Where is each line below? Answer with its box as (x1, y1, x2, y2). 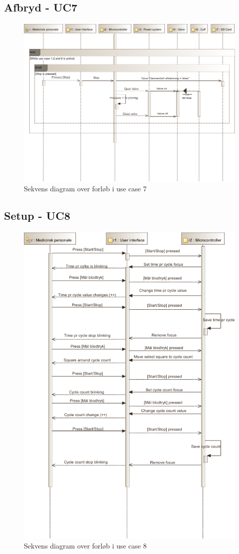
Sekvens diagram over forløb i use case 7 (24, 183, 147, 193)
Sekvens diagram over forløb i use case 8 (24, 541, 147, 551)
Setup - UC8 (4, 207, 70, 223)
